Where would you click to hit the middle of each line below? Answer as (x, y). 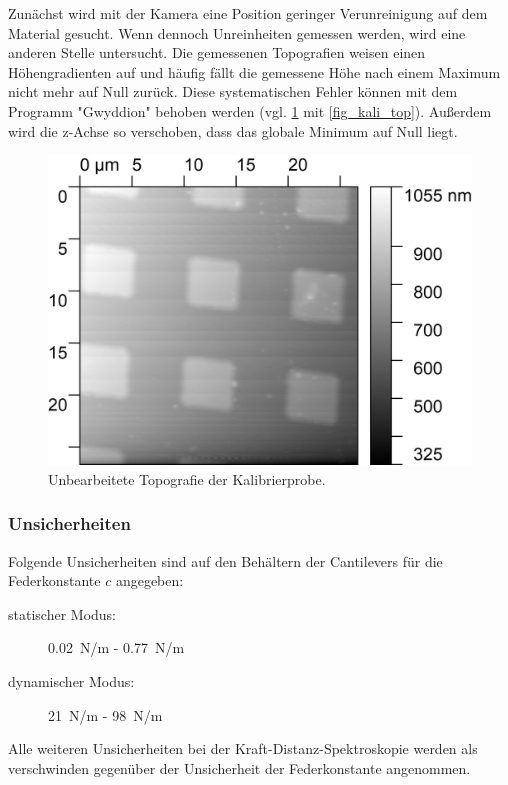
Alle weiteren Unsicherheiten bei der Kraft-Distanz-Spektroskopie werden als (243, 748)
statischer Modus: (62, 613)
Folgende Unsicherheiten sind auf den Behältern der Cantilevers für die (225, 560)
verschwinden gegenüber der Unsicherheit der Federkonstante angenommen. (239, 767)
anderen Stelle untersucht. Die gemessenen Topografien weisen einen (217, 52)
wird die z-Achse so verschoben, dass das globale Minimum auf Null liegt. (233, 130)
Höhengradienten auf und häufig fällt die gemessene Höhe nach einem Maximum (254, 71)
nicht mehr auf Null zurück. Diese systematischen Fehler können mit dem (233, 91)
